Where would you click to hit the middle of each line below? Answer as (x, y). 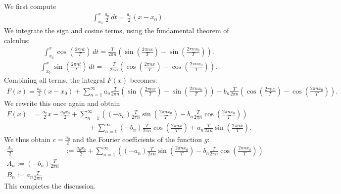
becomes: (144, 79)
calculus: (17, 40)
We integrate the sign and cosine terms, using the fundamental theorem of (117, 30)
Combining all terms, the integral (54, 79)
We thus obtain (27, 139)
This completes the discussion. (50, 185)
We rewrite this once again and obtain (62, 103)
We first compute (30, 6)
